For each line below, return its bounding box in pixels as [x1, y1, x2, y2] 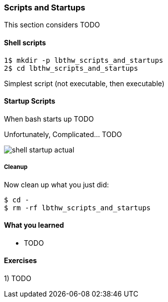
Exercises [4, 256, 37, 265]
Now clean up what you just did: [4, 180, 109, 189]
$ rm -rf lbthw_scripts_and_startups [4, 203, 151, 212]
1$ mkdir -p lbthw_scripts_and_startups [4, 56, 164, 64]
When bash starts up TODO [4, 114, 94, 123]
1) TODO [4, 274, 31, 283]
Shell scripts [4, 38, 46, 47]
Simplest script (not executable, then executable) [4, 79, 165, 88]
